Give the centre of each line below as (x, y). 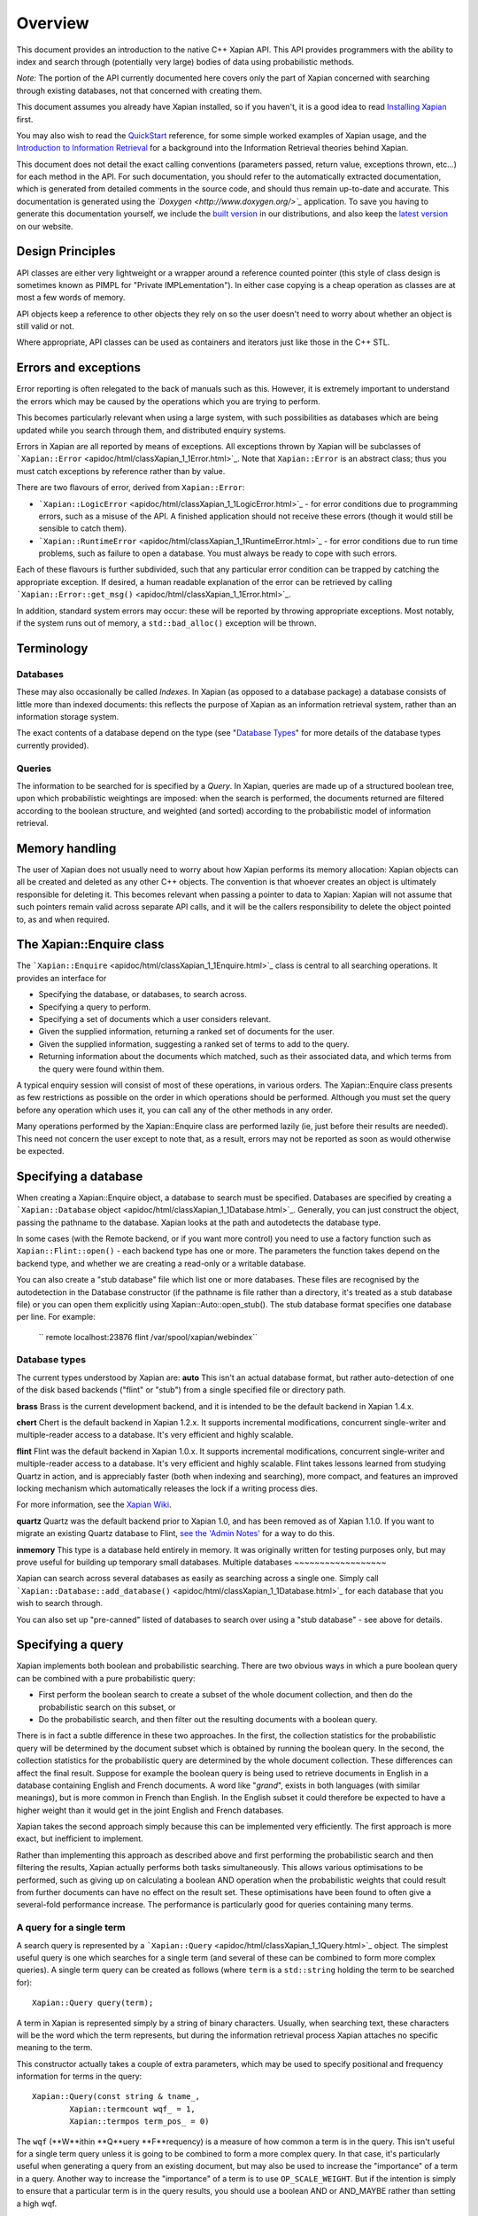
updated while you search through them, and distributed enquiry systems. (151, 430)
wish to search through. (60, 1603)
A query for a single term (71, 1928)
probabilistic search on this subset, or (107, 1707)
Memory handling (66, 848)
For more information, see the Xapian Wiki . (94, 1505)
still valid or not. (45, 326)
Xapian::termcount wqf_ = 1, (133, 2109)
